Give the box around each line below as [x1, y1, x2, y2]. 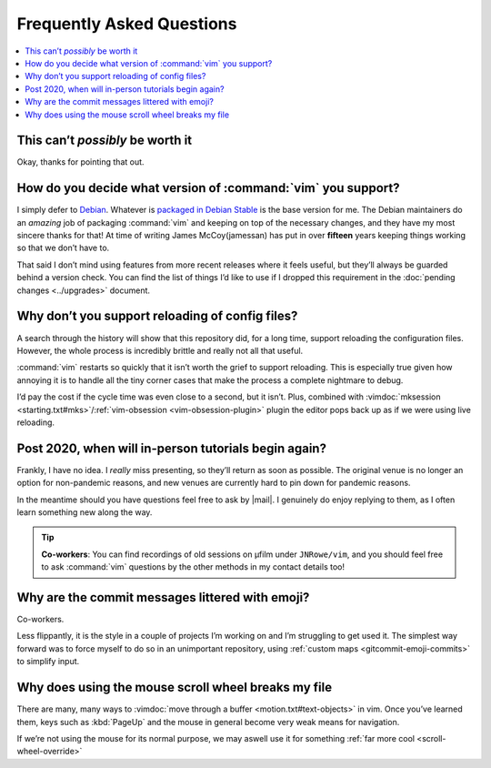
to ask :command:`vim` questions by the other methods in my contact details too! [41, 561, 346, 572]
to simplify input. [16, 656, 80, 667]
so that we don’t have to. [16, 242, 110, 254]
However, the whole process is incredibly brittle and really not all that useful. [16, 345, 304, 356]
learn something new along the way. [16, 506, 153, 518]
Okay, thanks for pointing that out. [16, 157, 145, 167]
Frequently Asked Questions [16, 14, 237, 34]
